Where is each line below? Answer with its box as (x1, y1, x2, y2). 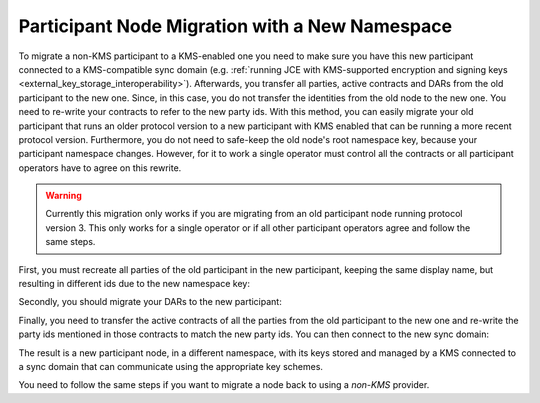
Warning (45, 190, 82, 202)
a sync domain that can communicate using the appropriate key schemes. (18, 360, 324, 372)
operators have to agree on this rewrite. (18, 161, 182, 174)
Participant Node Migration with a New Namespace (18, 15, 453, 37)
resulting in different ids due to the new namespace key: (18, 278, 250, 290)
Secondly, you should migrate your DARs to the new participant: (18, 296, 282, 308)
